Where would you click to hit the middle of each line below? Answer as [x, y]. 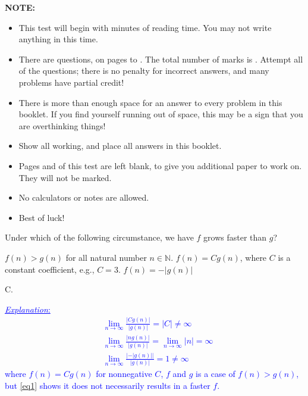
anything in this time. [58, 39]
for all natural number [106, 257]
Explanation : [28, 309]
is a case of [216, 374]
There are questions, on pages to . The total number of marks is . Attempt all [161, 59]
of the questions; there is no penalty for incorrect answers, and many [144, 71]
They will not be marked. [65, 177]
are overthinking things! [62, 125]
